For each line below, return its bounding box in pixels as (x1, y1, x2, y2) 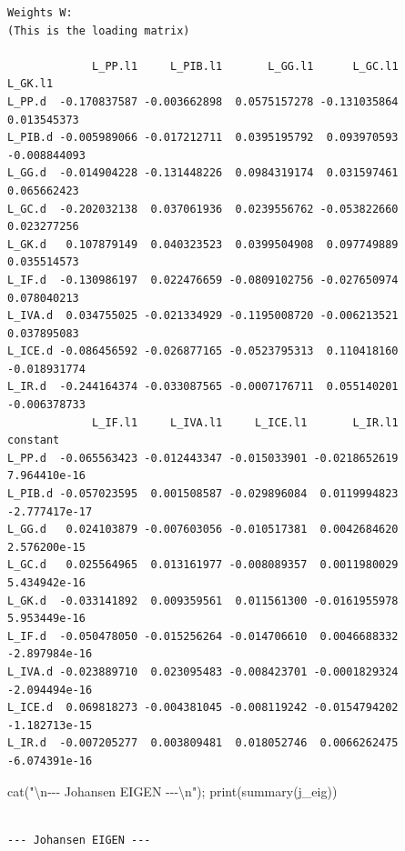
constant (7, 434, 60, 447)
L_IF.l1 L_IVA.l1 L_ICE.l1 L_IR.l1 (92, 415, 399, 429)
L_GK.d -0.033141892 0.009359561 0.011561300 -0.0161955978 (7, 594, 399, 607)
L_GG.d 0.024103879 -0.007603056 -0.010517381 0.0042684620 (7, 523, 399, 536)
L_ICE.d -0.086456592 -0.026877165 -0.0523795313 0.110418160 (7, 345, 399, 358)
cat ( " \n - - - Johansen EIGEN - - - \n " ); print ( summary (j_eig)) (7, 781, 338, 800)
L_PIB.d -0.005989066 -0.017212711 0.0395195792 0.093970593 (7, 131, 399, 145)
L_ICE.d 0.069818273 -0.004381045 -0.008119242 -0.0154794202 (7, 701, 399, 715)
